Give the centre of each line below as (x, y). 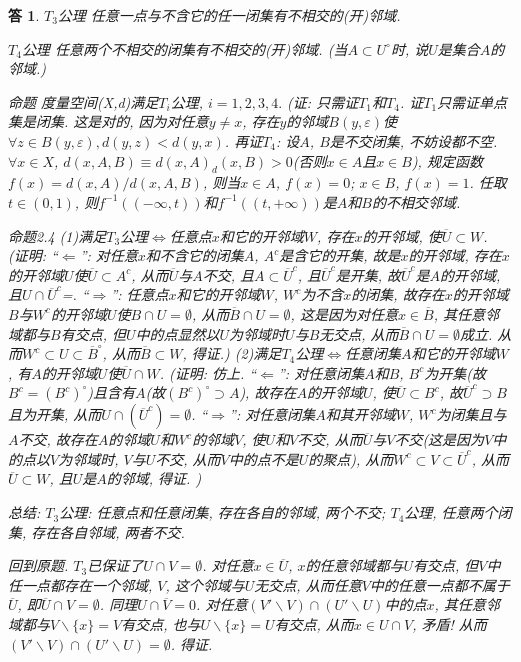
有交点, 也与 (161, 624)
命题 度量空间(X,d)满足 (83, 101)
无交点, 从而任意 (308, 584)
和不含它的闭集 (194, 255)
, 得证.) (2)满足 (232, 353)
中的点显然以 (177, 333)
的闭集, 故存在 (398, 294)
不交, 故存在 (58, 439)
